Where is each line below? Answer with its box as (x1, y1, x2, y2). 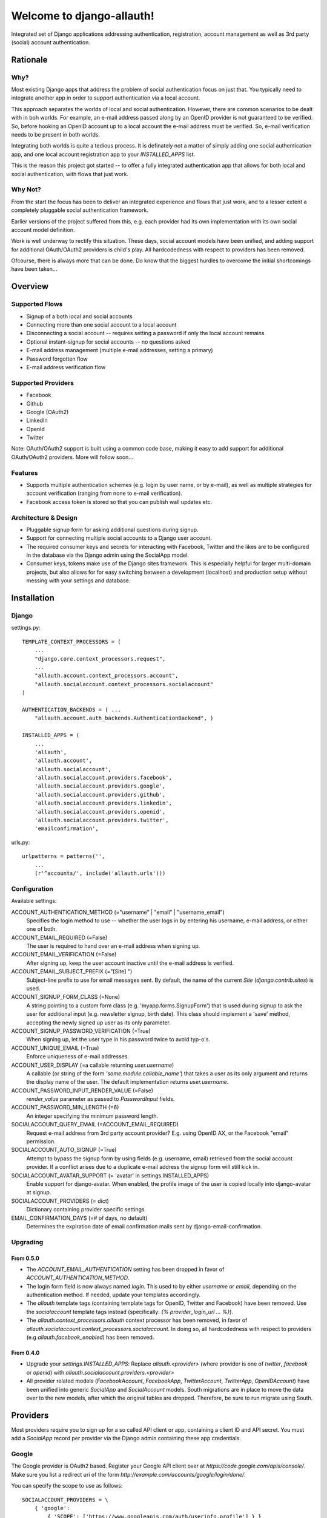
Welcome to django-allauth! (11, 9, 154, 22)
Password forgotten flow (26, 355, 88, 362)
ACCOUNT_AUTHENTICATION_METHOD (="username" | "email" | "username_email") (11, 908, 225, 916)
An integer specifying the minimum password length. (26, 1112, 159, 1120)
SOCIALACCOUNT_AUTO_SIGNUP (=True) (11, 1146, 117, 1154)
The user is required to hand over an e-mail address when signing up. (26, 942, 200, 950)
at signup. (26, 1189, 51, 1196)
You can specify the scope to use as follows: (11, 1482, 123, 1489)
